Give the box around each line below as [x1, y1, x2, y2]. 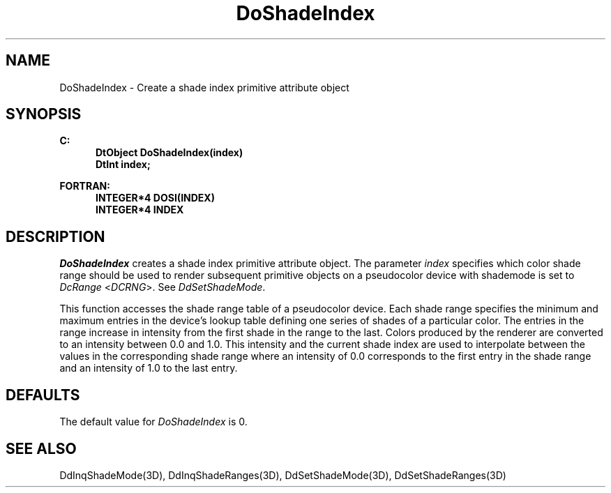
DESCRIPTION [6, 227, 105, 245]
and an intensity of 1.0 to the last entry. [59, 362, 238, 374]
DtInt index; [96, 158, 151, 171]
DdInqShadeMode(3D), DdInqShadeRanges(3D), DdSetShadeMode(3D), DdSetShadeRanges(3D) [59, 469, 506, 481]
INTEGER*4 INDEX [96, 204, 184, 216]
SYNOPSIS [6, 105, 82, 123]
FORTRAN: [59, 180, 110, 192]
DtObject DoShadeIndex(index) [96, 146, 243, 159]
